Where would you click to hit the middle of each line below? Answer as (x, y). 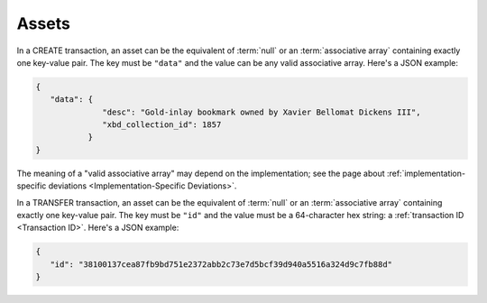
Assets (44, 23)
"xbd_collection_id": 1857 (162, 125)
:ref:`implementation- (426, 173)
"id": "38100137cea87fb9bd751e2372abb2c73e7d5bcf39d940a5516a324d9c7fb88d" (221, 264)
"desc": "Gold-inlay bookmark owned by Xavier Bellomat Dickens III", (262, 112)
